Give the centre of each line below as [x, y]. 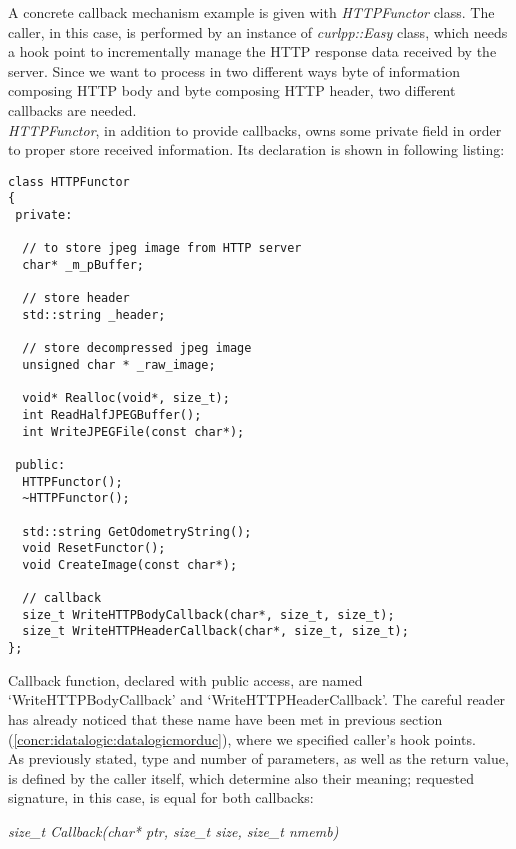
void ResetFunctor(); [94, 548]
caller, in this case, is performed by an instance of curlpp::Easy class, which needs [258, 31]
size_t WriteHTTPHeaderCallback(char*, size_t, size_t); [215, 631]
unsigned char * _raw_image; [119, 364]
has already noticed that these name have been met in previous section [225, 718]
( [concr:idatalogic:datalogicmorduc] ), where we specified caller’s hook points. [242, 738]
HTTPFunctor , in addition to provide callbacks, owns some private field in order [255, 129]
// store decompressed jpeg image [137, 348]
